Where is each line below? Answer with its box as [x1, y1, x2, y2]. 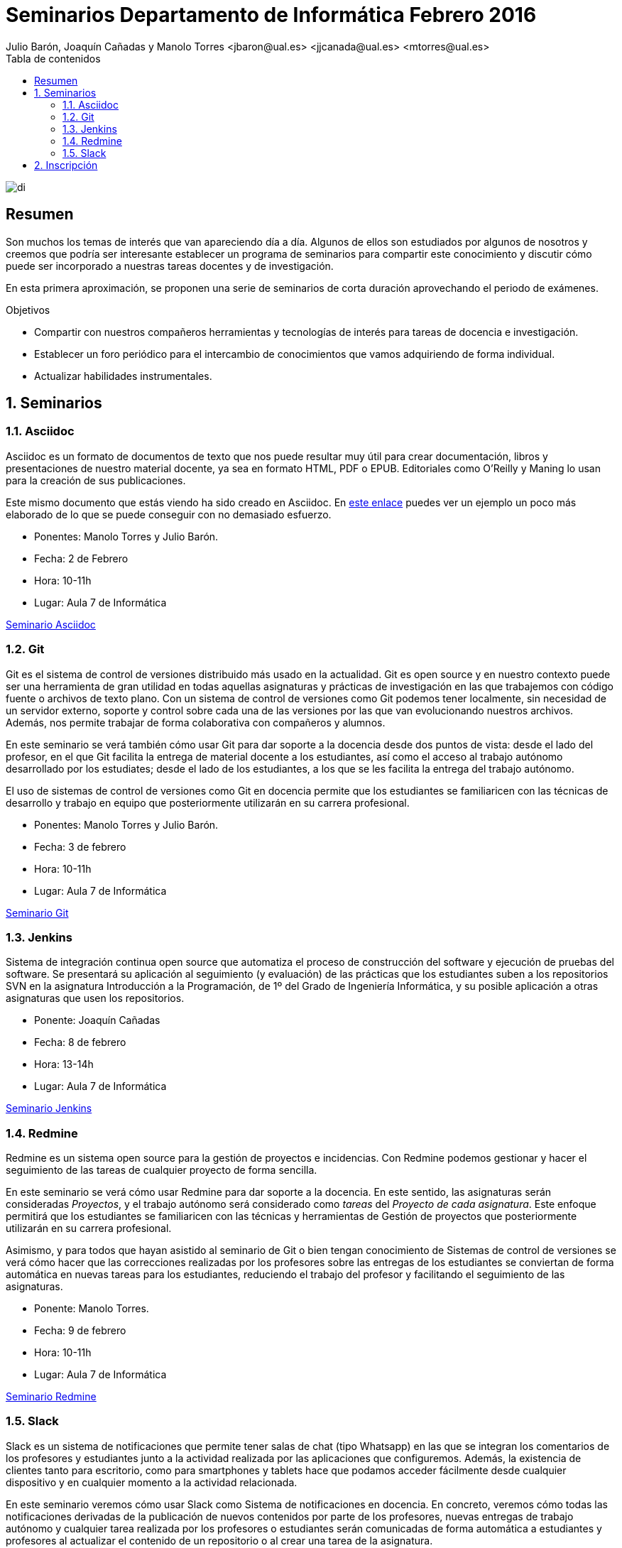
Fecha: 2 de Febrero [34, 552, 129, 565]
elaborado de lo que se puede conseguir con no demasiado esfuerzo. [6, 508, 332, 520]
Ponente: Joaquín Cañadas [34, 1014, 160, 1027]
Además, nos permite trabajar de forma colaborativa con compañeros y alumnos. [6, 716, 386, 729]
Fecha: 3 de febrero [34, 840, 126, 853]
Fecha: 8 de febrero [34, 1036, 126, 1049]
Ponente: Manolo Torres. [34, 1302, 149, 1315]
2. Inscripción [34, 158, 98, 171]
